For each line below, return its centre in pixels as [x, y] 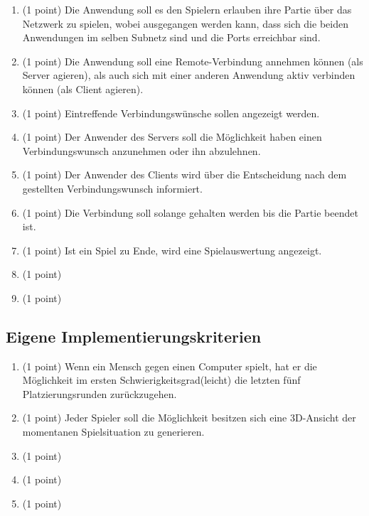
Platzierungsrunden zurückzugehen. [100, 393]
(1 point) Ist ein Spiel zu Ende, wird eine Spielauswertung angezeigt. [172, 250]
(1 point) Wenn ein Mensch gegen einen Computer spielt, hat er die [170, 366]
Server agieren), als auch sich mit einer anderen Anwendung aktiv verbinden [189, 75]
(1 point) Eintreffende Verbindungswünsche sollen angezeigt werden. [171, 113]
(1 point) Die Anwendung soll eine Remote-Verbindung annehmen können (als [193, 61]
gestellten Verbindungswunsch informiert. [112, 188]
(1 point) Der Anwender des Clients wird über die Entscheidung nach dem [184, 174]
